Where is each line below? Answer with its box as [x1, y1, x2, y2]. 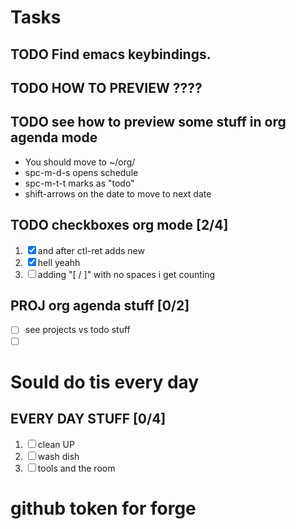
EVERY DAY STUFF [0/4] [10, 411, 167, 428]
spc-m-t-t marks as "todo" [24, 177, 135, 189]
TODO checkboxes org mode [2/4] [10, 217, 229, 234]
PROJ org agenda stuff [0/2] [10, 297, 190, 314]
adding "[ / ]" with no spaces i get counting [37, 268, 216, 280]
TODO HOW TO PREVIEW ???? [10, 79, 203, 96]
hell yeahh [37, 256, 81, 268]
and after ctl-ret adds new [37, 244, 145, 256]
